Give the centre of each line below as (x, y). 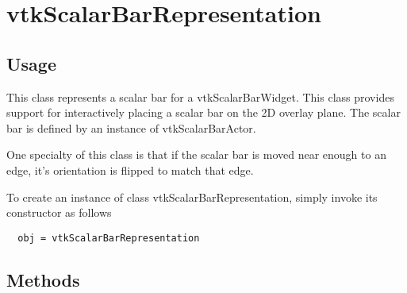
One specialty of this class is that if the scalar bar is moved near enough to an (196, 154)
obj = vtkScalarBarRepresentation (109, 238)
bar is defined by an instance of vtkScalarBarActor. (131, 127)
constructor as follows (59, 212)
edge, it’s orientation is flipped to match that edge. (130, 170)
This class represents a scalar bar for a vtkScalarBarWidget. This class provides (200, 96)
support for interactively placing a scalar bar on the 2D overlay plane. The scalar (203, 112)
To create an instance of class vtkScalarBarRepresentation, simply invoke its (192, 197)
